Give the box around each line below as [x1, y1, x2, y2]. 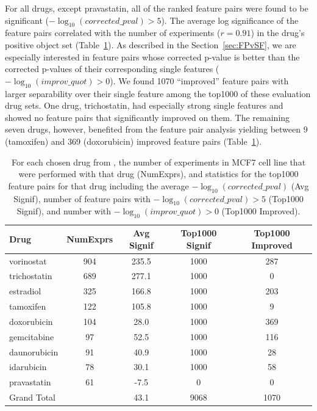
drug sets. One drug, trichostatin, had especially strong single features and [5, 99, 283, 112]
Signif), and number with [16, 205, 112, 217]
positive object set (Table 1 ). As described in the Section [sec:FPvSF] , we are [5, 38, 296, 51]
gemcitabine [9, 330, 54, 343]
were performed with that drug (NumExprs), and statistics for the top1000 [18, 167, 299, 180]
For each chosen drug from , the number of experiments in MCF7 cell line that [11, 155, 306, 168]
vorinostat [9, 254, 47, 267]
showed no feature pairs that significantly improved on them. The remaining [5, 111, 290, 123]
